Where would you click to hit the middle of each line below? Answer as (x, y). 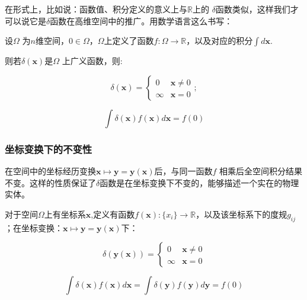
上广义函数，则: (92, 61)
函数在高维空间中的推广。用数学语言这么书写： (141, 20)
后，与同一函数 (183, 171)
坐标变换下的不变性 (49, 149)
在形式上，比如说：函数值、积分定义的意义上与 (96, 9)
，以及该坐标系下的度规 (242, 214)
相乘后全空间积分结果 (261, 171)
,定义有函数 (113, 214)
